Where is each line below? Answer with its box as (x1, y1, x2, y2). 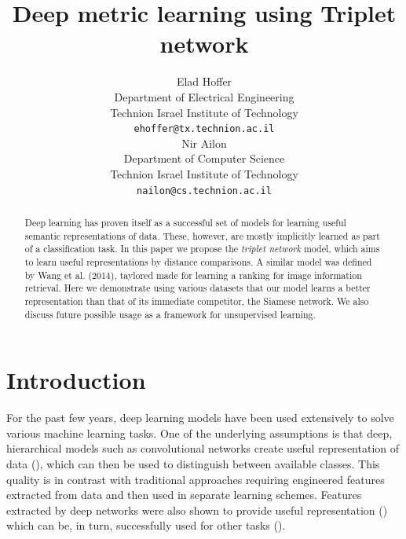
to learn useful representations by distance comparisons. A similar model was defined (24, 255, 372, 268)
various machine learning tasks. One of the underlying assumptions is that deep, (6, 424, 393, 441)
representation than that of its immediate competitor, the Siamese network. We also (24, 294, 369, 307)
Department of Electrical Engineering (114, 88, 294, 104)
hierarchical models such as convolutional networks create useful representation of (6, 440, 400, 456)
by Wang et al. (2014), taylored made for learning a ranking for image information (24, 268, 362, 281)
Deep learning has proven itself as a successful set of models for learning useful (24, 215, 346, 229)
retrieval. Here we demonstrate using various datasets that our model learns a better (24, 281, 371, 295)
